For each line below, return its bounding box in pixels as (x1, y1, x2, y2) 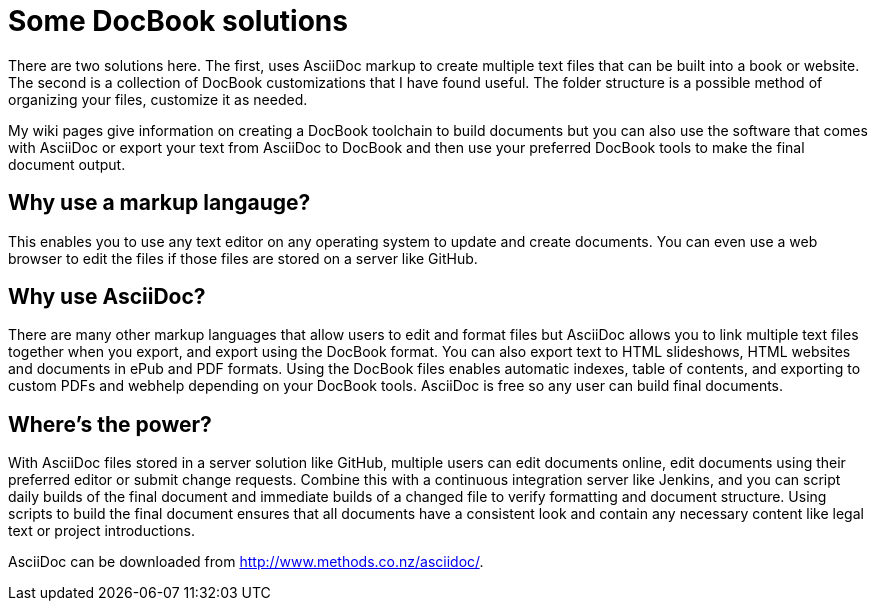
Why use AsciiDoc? (8, 284, 206, 310)
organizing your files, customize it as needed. (8, 90, 308, 108)
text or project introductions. (8, 522, 195, 540)
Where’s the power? (8, 411, 212, 437)
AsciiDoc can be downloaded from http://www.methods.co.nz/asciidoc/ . (8, 553, 484, 571)
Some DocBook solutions (8, 4, 348, 38)
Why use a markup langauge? (8, 190, 311, 216)
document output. (8, 155, 126, 173)
